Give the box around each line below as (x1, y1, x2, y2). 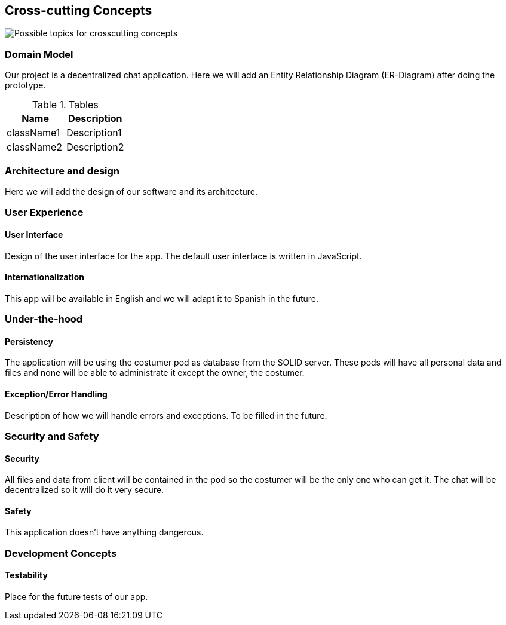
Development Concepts (5, 547, 117, 559)
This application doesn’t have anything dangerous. (5, 527, 204, 538)
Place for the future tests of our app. (5, 591, 148, 602)
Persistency (5, 336, 53, 347)
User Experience (5, 206, 84, 219)
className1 (7, 127, 60, 139)
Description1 (66, 127, 122, 139)
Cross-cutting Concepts (5, 3, 152, 18)
